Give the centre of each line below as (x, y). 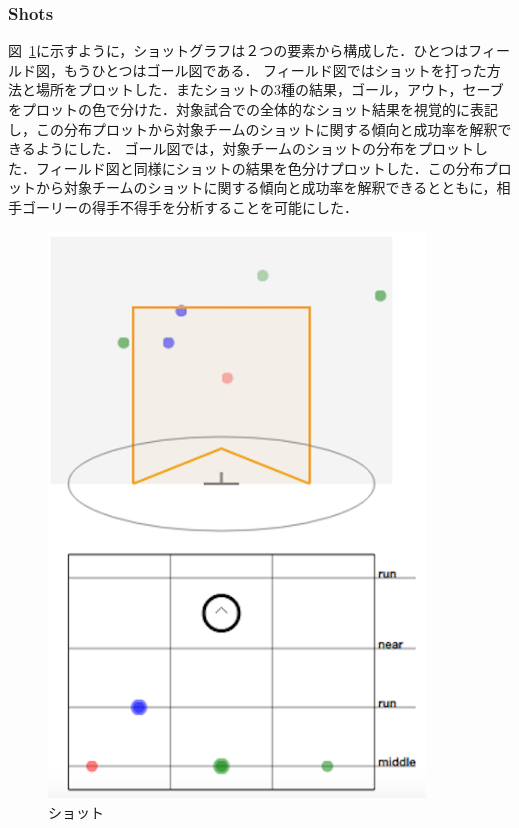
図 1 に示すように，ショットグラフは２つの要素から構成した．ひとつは (238, 50)
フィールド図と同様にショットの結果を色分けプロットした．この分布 (259, 167)
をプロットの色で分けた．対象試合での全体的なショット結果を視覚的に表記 (253, 109)
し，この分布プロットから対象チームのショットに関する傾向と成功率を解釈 (253, 128)
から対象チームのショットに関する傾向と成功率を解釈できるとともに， (266, 187)
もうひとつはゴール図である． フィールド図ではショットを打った (275, 69)
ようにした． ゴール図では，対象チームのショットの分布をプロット (254, 148)
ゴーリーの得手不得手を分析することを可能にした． (189, 206)
